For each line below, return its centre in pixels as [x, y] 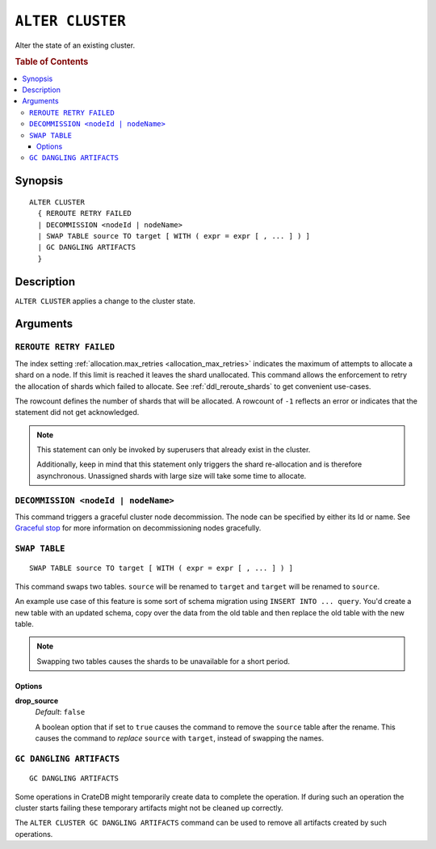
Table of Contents [52, 62]
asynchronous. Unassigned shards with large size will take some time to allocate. [172, 475]
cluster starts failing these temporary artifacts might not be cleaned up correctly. [149, 808]
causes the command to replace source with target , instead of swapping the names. [180, 738]
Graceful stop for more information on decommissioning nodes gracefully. [138, 528]
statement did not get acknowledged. [77, 412]
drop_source [37, 701]
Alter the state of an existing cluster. [75, 45]
